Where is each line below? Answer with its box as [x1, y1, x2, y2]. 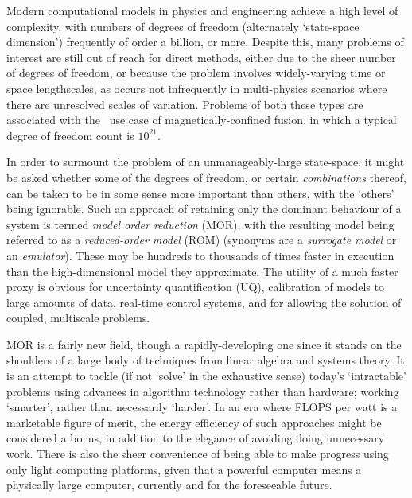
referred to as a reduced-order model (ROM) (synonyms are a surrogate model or [6, 231, 397, 248]
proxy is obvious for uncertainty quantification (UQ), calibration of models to [6, 278, 384, 295]
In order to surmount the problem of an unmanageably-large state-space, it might [6, 154, 405, 170]
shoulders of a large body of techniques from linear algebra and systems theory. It [6, 352, 405, 368]
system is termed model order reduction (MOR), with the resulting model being [6, 216, 395, 232]
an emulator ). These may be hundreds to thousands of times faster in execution [6, 247, 395, 263]
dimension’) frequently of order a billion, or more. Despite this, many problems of [6, 33, 404, 50]
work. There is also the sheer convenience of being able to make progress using [6, 445, 389, 462]
